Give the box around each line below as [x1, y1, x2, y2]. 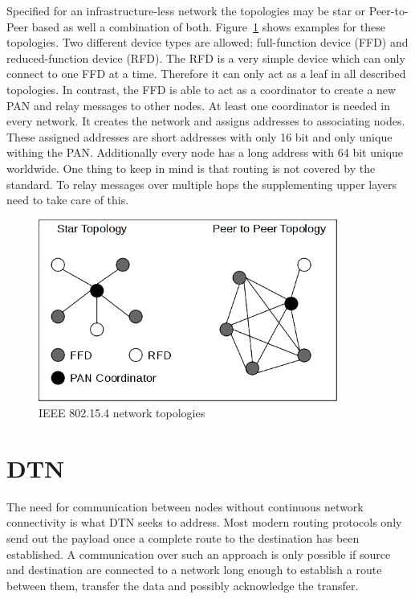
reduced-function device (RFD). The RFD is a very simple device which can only [6, 49, 405, 66]
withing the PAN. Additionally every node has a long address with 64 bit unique [6, 144, 404, 161]
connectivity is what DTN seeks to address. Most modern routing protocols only [6, 514, 402, 531]
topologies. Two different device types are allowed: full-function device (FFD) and [6, 34, 409, 51]
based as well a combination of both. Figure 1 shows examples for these [31, 18, 385, 35]
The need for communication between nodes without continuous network [6, 498, 364, 515]
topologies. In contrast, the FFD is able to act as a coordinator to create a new [6, 80, 397, 97]
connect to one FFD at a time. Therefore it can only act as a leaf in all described [6, 65, 406, 82]
